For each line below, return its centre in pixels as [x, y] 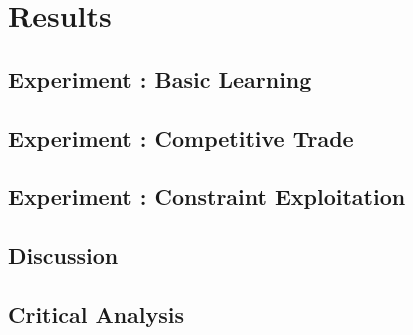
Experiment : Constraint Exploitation [207, 196]
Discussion [63, 255]
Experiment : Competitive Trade [181, 137]
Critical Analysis [96, 313]
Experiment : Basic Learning [160, 78]
